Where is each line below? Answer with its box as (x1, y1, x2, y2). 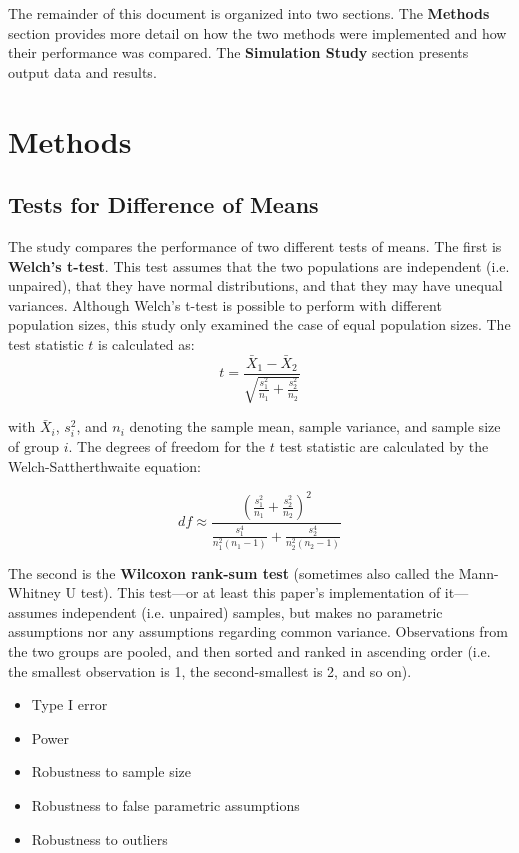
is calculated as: (98, 333, 195, 354)
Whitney (8, 582, 61, 603)
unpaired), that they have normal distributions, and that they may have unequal (8, 275, 503, 296)
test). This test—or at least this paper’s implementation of (80, 582, 441, 603)
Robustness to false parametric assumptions (31, 795, 300, 815)
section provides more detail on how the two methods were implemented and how (8, 22, 507, 43)
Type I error (31, 694, 108, 715)
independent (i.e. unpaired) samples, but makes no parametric (61, 601, 443, 622)
